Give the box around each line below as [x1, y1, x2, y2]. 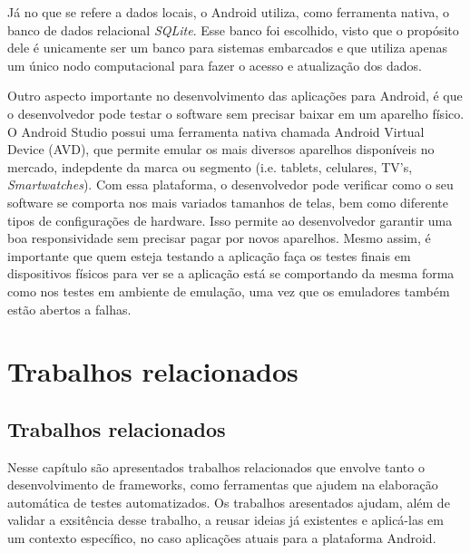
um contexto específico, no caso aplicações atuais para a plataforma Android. [7, 529, 436, 548]
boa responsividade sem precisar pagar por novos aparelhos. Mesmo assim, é [7, 228, 431, 247]
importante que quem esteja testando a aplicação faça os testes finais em [7, 246, 411, 265]
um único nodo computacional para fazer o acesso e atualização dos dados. [7, 55, 422, 74]
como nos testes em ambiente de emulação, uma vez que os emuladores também [7, 281, 450, 300]
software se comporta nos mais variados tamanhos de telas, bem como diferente [7, 192, 448, 211]
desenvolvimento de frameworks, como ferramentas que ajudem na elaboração [7, 475, 438, 494]
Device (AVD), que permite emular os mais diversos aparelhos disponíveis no [7, 140, 435, 159]
